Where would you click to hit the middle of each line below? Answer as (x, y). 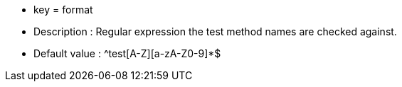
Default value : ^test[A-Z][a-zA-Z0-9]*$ (127, 53)
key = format (63, 10)
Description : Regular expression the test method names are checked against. (215, 31)
